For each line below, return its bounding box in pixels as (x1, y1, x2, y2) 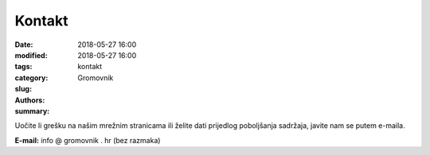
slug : (14, 84, 32, 94)
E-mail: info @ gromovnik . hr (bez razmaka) (14, 135, 161, 145)
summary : (14, 106, 50, 115)
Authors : (14, 95, 45, 105)
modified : (14, 50, 48, 60)
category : (14, 72, 49, 83)
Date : (14, 40, 33, 49)
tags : (14, 62, 33, 72)
